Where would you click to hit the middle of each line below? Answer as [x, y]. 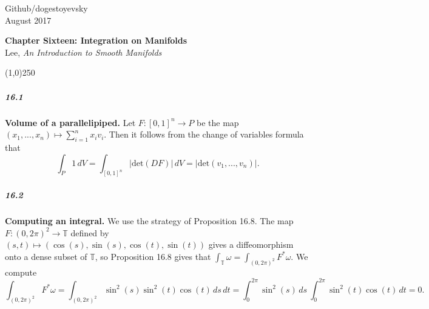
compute [21, 272]
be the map [218, 122]
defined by [90, 232]
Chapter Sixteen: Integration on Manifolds [96, 40]
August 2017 [28, 20]
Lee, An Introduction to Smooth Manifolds [83, 52]
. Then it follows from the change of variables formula [204, 134]
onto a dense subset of [46, 256]
